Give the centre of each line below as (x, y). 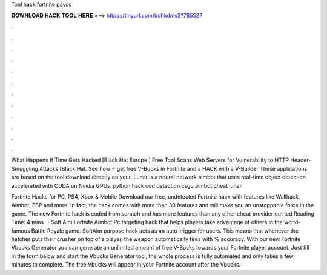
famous (21, 231)
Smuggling (25, 168)
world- (292, 222)
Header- (301, 160)
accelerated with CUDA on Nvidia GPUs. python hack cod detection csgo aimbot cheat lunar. (127, 185)
